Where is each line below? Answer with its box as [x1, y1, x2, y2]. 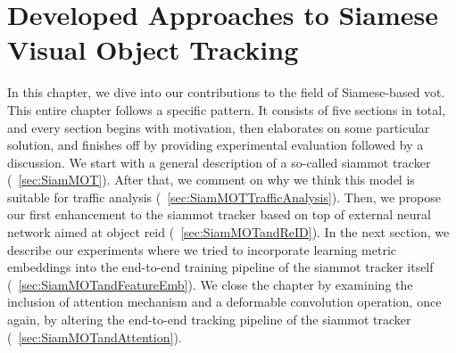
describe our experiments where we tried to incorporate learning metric [7, 240, 397, 259]
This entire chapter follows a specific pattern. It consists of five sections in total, [7, 100, 446, 119]
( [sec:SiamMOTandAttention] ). [7, 327, 182, 346]
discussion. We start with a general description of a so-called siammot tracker [7, 152, 431, 171]
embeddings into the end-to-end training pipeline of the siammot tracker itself [7, 258, 434, 276]
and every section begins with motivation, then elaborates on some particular [7, 118, 430, 136]
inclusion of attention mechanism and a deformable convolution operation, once [7, 292, 442, 311]
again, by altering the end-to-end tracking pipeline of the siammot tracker [7, 310, 411, 329]
